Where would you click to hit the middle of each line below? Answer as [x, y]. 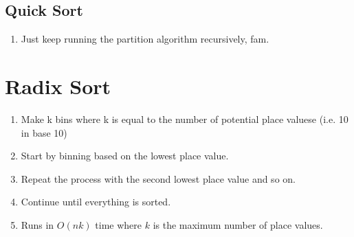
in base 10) [44, 132]
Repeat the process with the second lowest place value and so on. [158, 178]
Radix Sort [58, 86]
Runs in [37, 224]
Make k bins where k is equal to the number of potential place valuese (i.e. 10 [185, 118]
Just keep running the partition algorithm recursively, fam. [145, 39]
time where [119, 224]
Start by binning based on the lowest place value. [125, 156]
